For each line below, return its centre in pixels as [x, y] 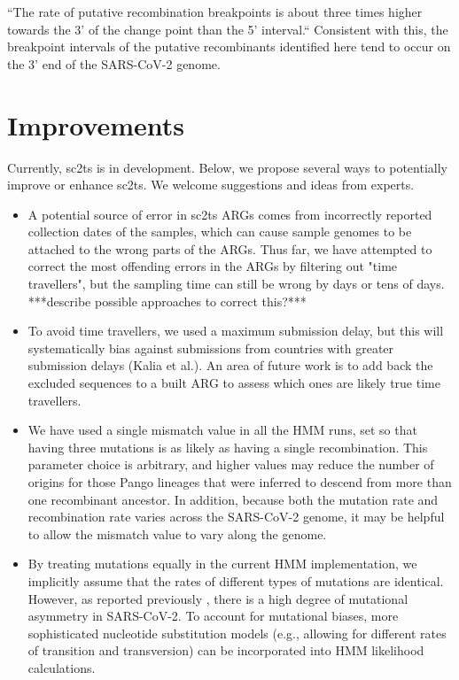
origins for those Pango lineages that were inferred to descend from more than [240, 482]
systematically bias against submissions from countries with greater [211, 348]
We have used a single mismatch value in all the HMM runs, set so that [222, 430]
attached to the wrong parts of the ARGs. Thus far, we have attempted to [230, 248]
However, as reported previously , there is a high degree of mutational [218, 598]
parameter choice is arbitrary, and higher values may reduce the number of [231, 464]
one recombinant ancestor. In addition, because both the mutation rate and [233, 499]
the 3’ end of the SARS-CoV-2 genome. [114, 63]
